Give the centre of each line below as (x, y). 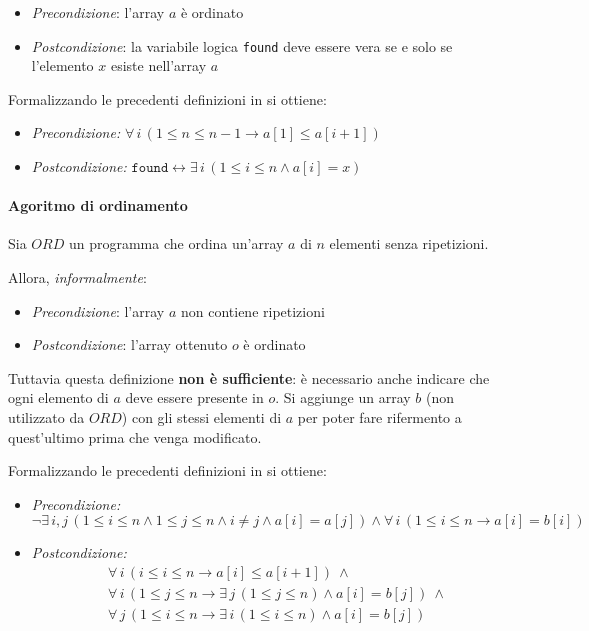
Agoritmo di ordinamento (98, 205)
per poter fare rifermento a (379, 416)
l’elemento (62, 65)
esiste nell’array (158, 65)
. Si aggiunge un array (343, 397)
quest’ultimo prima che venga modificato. (135, 436)
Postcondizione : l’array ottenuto (129, 344)
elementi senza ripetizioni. (409, 243)
